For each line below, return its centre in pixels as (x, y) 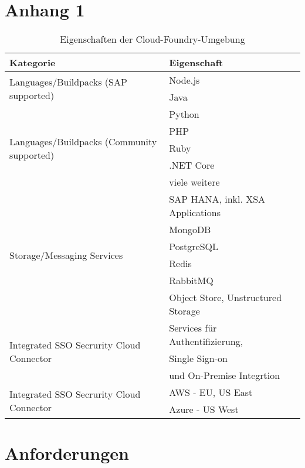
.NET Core (192, 165)
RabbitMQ (191, 281)
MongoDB (190, 230)
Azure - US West (204, 409)
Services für (193, 328)
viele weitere (194, 182)
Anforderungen (67, 453)
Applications (195, 213)
